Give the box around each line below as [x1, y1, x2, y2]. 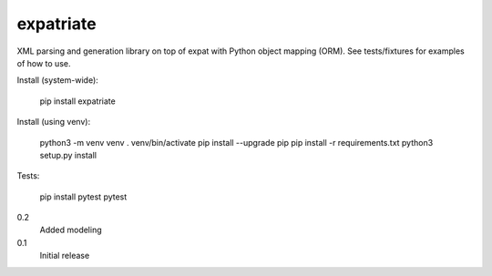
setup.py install [39, 149, 97, 160]
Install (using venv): [16, 117, 91, 128]
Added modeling [39, 224, 102, 236]
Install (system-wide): [16, 75, 99, 86]
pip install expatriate [39, 96, 116, 107]
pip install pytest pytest [39, 191, 128, 202]
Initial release [39, 250, 90, 261]
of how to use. [16, 57, 71, 68]
